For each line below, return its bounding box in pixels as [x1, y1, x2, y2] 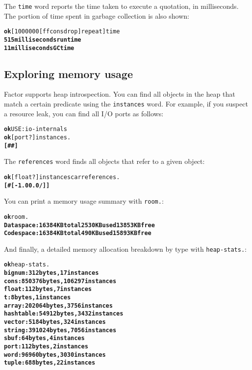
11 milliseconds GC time [4, 44, 75, 52]
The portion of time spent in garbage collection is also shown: [4, 10, 189, 21]
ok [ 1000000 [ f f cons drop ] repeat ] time [4, 28, 120, 35]
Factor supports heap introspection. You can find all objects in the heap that [4, 89, 235, 99]
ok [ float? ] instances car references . [4, 173, 120, 181]
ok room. [4, 213, 29, 220]
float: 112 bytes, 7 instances [4, 286, 92, 293]
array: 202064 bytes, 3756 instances [4, 302, 113, 309]
